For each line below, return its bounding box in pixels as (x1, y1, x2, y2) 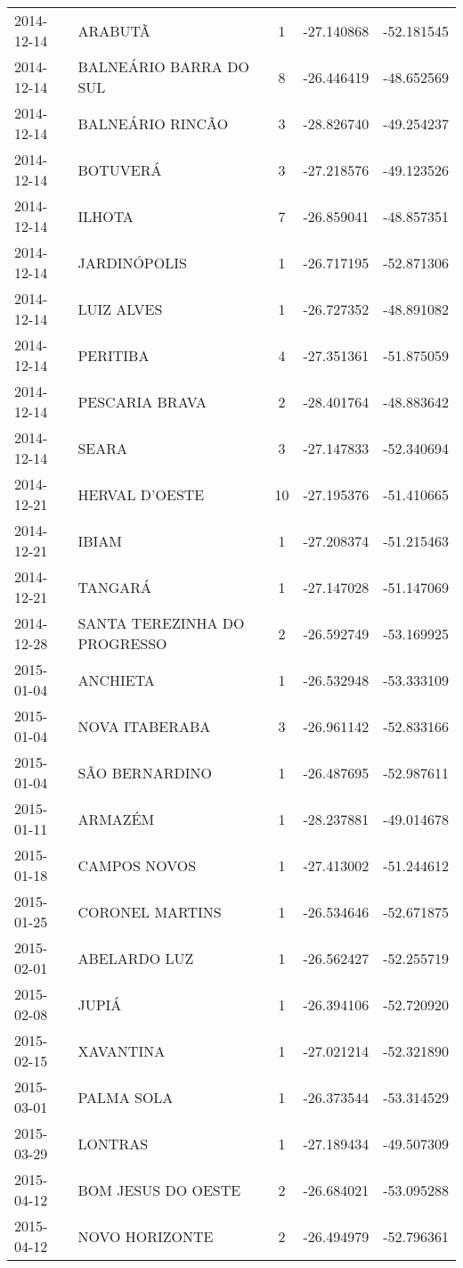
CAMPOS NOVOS (77, 854, 197, 876)
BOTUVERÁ (77, 159, 162, 180)
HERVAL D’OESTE (77, 483, 205, 505)
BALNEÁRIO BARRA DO (77, 56, 249, 77)
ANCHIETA (77, 669, 155, 690)
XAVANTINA (77, 1040, 166, 1061)
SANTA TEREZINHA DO (77, 613, 245, 633)
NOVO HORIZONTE (77, 1225, 214, 1247)
